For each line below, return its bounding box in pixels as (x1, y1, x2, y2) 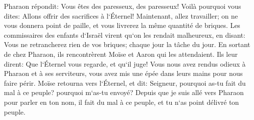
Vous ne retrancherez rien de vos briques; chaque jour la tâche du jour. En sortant (4, 39, 251, 49)
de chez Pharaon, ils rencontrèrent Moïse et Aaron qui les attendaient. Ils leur (4, 48, 238, 59)
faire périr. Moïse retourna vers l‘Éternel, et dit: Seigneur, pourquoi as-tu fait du (4, 77, 246, 88)
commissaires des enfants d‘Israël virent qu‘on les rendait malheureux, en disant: (4, 29, 246, 40)
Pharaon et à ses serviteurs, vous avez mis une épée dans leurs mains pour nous (4, 68, 243, 78)
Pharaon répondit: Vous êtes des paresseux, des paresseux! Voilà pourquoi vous (4, 1, 241, 11)
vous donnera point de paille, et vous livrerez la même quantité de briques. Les (4, 20, 240, 30)
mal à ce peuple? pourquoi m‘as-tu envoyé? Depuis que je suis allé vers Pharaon (4, 87, 244, 97)
